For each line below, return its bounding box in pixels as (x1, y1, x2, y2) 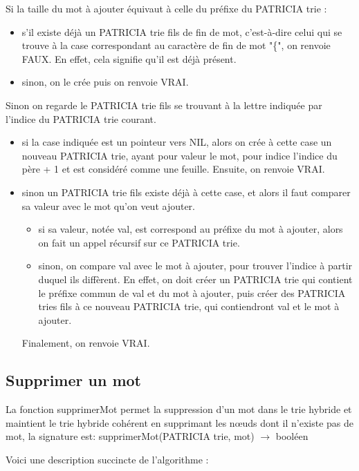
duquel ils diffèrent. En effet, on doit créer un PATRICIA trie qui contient (38, 271, 353, 286)
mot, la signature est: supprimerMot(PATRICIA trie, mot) (6, 429, 255, 443)
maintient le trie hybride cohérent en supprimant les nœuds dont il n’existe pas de (6, 415, 353, 430)
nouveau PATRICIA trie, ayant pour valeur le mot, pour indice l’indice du (21, 148, 338, 162)
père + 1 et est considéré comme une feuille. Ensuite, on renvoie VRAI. (21, 162, 325, 176)
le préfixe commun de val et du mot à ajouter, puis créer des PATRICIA (38, 285, 346, 300)
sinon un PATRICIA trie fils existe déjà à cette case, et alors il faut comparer (21, 184, 351, 199)
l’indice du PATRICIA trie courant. (6, 111, 156, 126)
